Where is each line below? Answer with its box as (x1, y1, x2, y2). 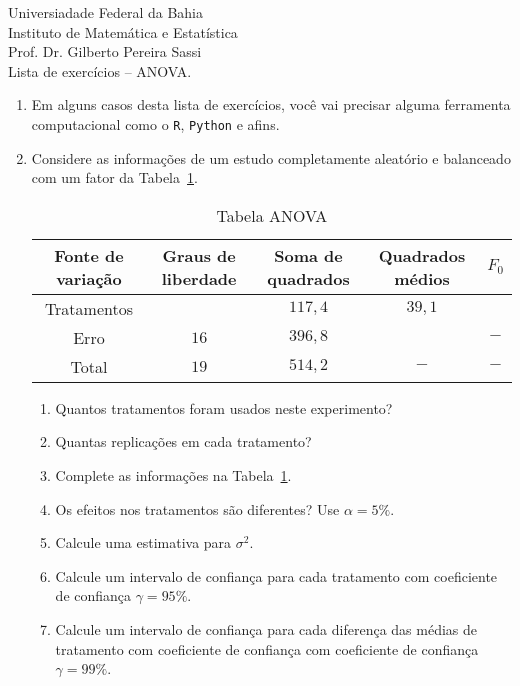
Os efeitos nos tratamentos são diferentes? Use (55, 498, 340, 519)
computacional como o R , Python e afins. (31, 113, 280, 134)
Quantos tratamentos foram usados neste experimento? (55, 397, 393, 418)
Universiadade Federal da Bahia (8, 2, 204, 22)
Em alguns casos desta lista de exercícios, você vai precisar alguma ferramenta (31, 94, 511, 115)
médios (394, 266, 450, 290)
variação (56, 266, 122, 290)
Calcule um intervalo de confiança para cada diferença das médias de (55, 618, 478, 639)
